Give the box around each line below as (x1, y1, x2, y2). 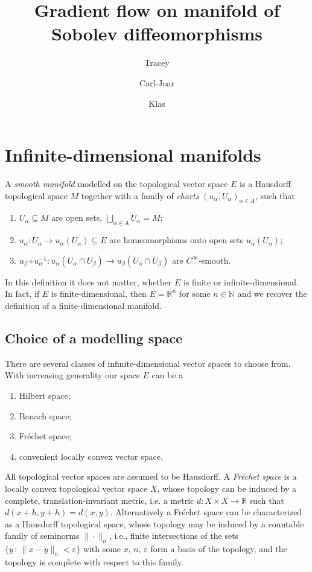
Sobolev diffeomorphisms (51, 21, 263, 46)
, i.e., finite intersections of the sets (109, 529, 239, 542)
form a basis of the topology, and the (150, 542, 287, 555)
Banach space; (19, 409, 72, 422)
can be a (151, 369, 183, 381)
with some (83, 542, 121, 555)
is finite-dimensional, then (51, 287, 147, 300)
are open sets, (51, 211, 103, 224)
